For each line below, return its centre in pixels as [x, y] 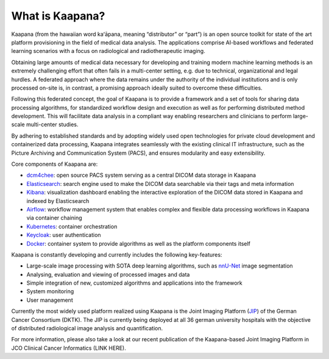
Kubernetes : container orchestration [72, 226]
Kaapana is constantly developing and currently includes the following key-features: [117, 254]
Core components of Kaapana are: [55, 164]
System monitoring [50, 291]
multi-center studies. [52, 124]
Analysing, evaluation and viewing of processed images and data [108, 274]
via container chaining [54, 218]
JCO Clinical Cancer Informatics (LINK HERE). [69, 348]
